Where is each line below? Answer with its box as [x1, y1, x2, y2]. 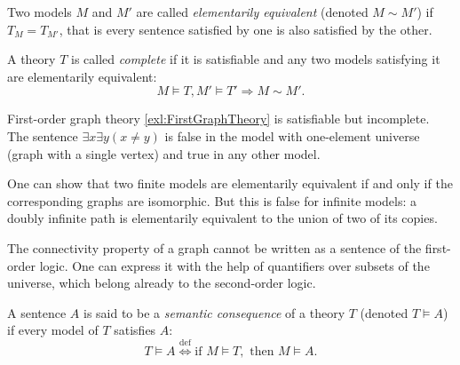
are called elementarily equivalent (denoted [136, 3, 369, 20]
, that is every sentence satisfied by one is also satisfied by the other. [59, 20, 432, 38]
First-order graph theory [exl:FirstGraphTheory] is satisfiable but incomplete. [7, 109, 430, 128]
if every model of [7, 321, 99, 339]
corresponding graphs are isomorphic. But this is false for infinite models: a [7, 191, 417, 210]
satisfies [114, 321, 156, 339]
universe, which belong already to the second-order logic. [7, 274, 316, 292]
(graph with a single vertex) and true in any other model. [7, 144, 321, 163]
